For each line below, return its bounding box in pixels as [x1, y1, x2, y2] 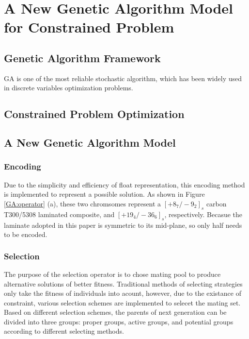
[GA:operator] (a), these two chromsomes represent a [4, 198, 161, 208]
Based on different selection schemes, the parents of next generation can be [4, 307, 227, 317]
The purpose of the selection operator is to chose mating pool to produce [4, 269, 221, 279]
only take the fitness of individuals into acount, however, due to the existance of [4, 288, 241, 298]
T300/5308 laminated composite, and [4, 209, 115, 219]
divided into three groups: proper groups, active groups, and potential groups [4, 316, 233, 326]
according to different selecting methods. [4, 326, 124, 336]
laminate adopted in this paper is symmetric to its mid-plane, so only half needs [4, 220, 242, 230]
